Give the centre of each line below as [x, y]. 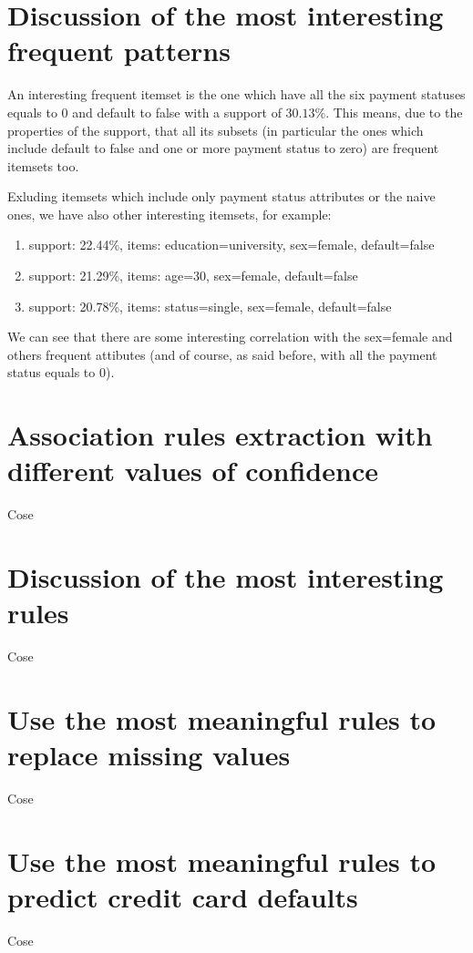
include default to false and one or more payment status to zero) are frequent [223, 148]
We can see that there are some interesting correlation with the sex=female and [230, 337]
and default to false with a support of [177, 112]
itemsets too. [43, 165]
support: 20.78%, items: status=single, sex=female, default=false [210, 306]
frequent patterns [119, 51]
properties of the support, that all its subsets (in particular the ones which [216, 130]
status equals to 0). [61, 372]
